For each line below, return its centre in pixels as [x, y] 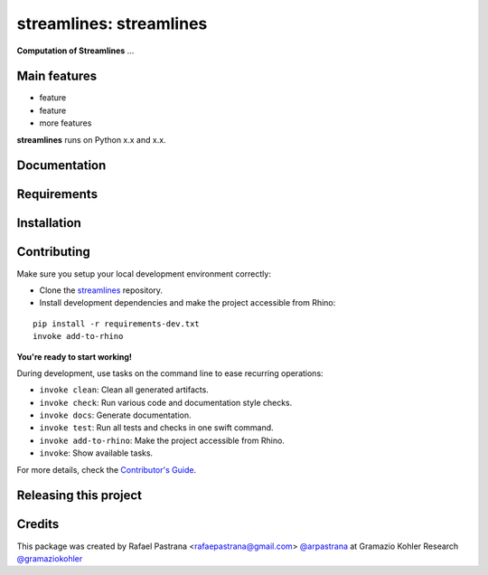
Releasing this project [80, 496]
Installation [49, 223]
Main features [57, 76]
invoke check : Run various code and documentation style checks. [166, 402]
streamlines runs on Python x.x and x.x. [91, 139]
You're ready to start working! [75, 356]
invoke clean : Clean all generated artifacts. [124, 390]
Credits [38, 524]
